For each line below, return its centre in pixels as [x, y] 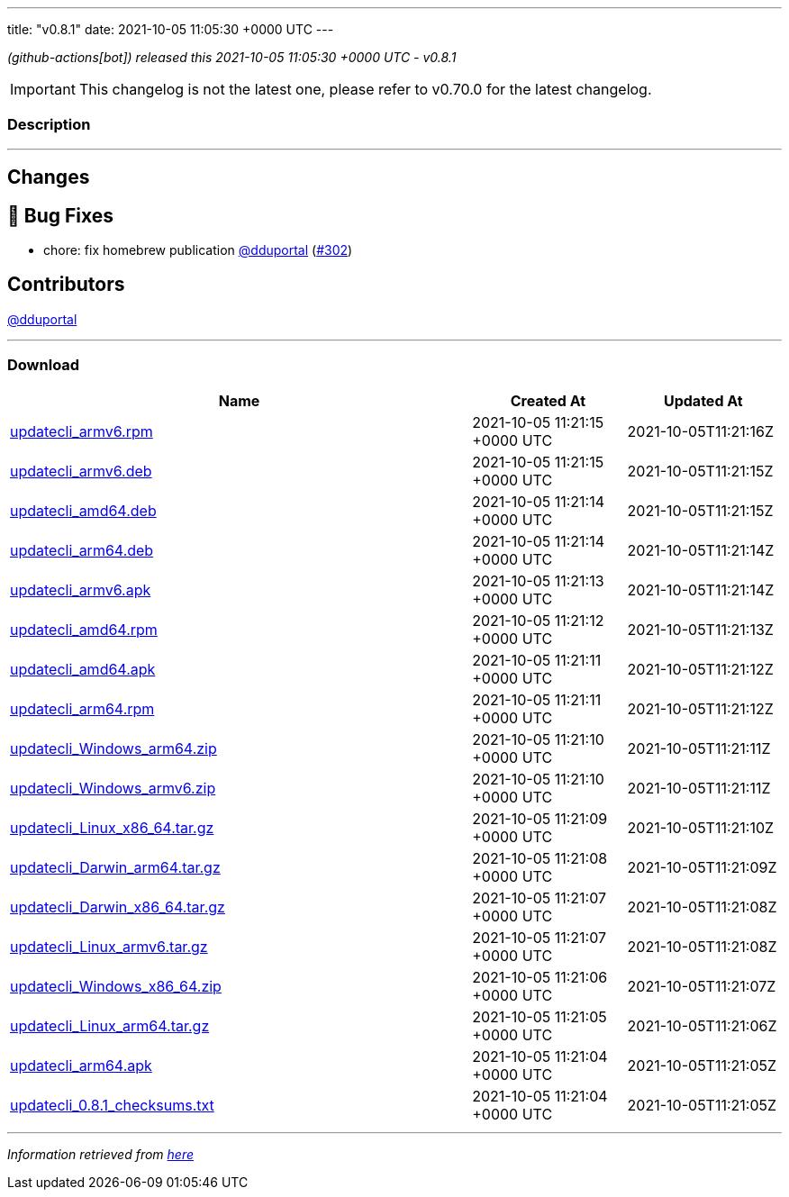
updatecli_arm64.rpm [82, 708]
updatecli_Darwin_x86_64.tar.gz [118, 907]
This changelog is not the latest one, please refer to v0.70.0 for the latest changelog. [365, 89]
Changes [49, 177]
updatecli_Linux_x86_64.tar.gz [112, 827]
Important [43, 89]
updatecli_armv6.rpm [82, 431]
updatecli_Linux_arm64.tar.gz [110, 1025]
